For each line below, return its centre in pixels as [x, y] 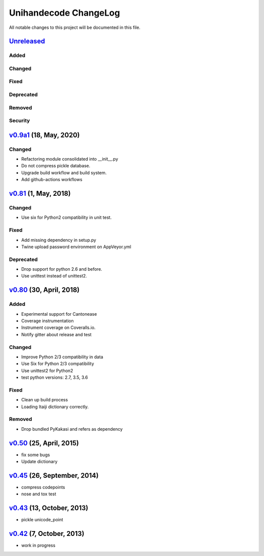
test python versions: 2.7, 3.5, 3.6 [55, 377]
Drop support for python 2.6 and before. [62, 269]
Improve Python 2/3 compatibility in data [62, 357]
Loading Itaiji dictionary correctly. [55, 407]
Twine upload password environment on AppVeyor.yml [76, 247]
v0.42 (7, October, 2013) [47, 534]
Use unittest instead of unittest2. [54, 276]
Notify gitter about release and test [56, 334]
